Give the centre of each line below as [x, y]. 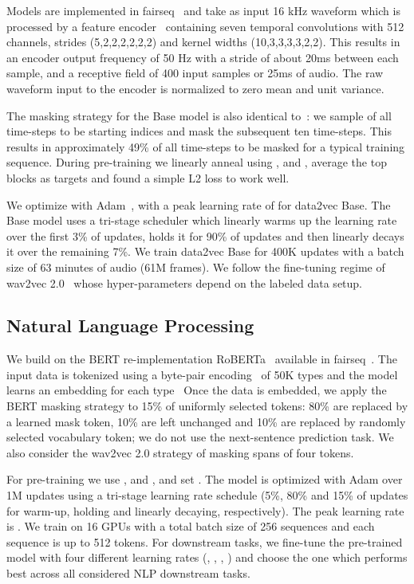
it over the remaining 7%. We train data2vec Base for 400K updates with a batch [205, 251]
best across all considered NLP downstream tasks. [128, 573]
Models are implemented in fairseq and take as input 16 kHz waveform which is [203, 10]
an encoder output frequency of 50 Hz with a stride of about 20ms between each [203, 57]
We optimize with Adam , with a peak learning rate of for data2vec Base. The [199, 204]
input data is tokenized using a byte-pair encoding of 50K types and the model [202, 374]
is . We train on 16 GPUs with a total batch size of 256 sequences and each [191, 526]
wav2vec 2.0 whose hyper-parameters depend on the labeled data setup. [184, 282]
